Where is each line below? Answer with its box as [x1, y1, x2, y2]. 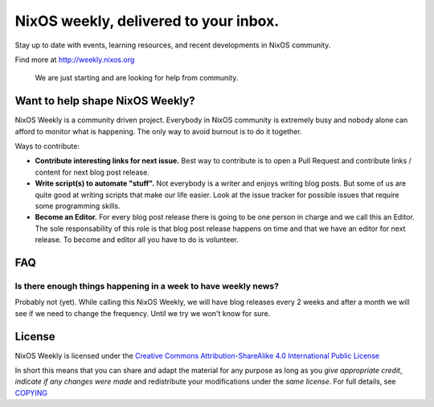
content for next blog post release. [35, 167, 150, 177]
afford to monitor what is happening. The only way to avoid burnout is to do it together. [14, 126, 302, 136]
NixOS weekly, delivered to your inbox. [14, 12, 280, 30]
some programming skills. [35, 201, 121, 211]
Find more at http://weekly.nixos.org [14, 55, 135, 64]
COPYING [14, 388, 48, 397]
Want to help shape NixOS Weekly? [14, 94, 196, 108]
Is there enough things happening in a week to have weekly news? [14, 280, 279, 291]
